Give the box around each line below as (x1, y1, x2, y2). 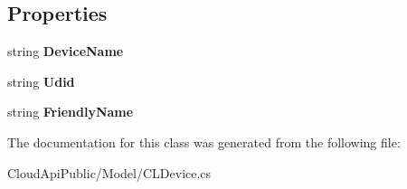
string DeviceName (7, 42, 124, 61)
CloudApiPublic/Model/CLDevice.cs (7, 163, 212, 182)
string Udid (7, 71, 75, 90)
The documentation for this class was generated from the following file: (7, 132, 401, 151)
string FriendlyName (7, 102, 134, 121)
